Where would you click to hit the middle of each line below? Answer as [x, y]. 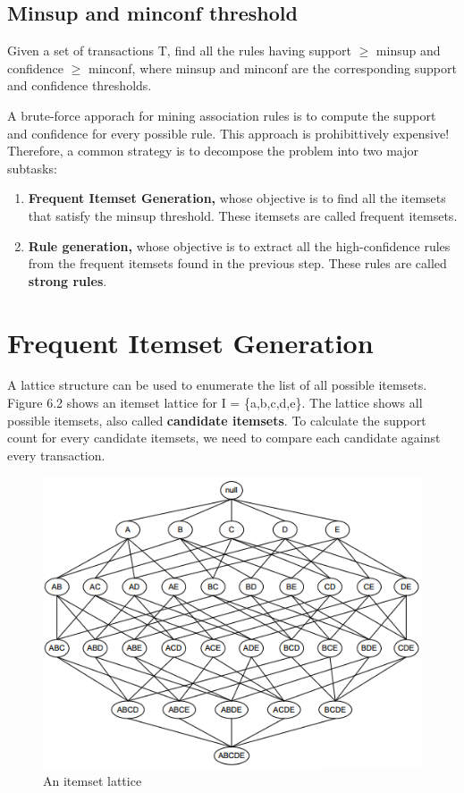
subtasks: [32, 168]
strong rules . [67, 280]
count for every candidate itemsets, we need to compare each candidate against [224, 438]
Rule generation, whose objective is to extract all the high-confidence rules [239, 245]
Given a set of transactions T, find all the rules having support [179, 51]
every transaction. [56, 455]
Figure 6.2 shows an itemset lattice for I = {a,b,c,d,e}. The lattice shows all [215, 403]
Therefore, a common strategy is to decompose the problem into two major [213, 151]
